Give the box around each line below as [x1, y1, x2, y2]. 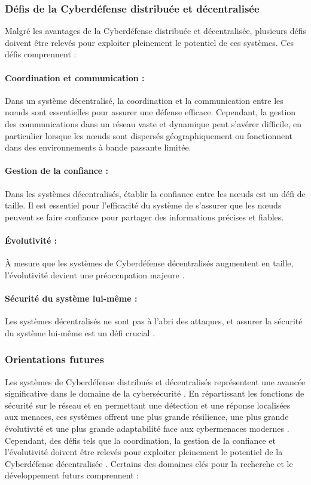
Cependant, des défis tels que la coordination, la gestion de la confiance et [5, 434, 276, 446]
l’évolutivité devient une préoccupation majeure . [5, 268, 185, 281]
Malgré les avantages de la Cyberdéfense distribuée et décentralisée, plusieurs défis [5, 24, 306, 37]
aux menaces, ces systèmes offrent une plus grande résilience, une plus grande [5, 410, 289, 423]
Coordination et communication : [5, 71, 145, 84]
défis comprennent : [5, 48, 77, 60]
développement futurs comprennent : [5, 469, 139, 481]
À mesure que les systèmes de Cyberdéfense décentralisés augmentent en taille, [5, 257, 294, 269]
